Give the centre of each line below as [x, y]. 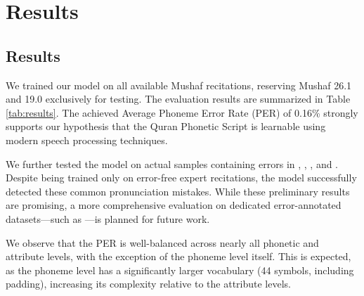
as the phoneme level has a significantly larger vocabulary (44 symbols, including [180, 270]
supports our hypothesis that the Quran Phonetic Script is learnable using [166, 126]
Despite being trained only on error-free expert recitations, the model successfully [181, 178]
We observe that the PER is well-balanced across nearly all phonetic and [162, 242]
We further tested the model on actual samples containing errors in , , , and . [172, 163]
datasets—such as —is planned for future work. [108, 218]
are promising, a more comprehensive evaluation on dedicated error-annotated [174, 205]
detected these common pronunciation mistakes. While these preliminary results [178, 191]
